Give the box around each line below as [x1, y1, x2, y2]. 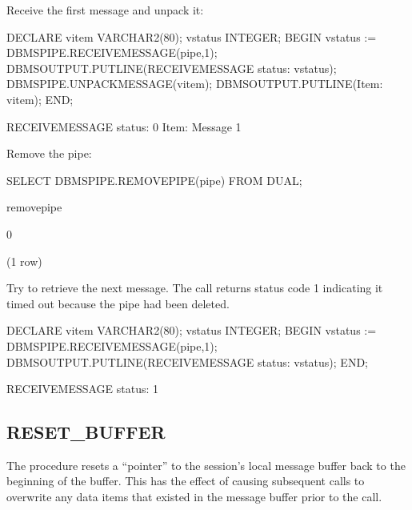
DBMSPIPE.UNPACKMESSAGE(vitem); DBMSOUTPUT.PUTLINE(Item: [6, 75, 383, 92]
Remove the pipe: [6, 145, 92, 162]
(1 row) [6, 252, 42, 269]
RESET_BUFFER [6, 420, 166, 444]
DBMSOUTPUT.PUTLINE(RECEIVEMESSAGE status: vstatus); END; [6, 353, 368, 370]
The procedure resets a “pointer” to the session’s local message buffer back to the [6, 456, 406, 473]
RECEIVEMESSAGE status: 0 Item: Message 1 [6, 118, 242, 135]
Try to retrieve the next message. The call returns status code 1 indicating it [6, 279, 383, 296]
